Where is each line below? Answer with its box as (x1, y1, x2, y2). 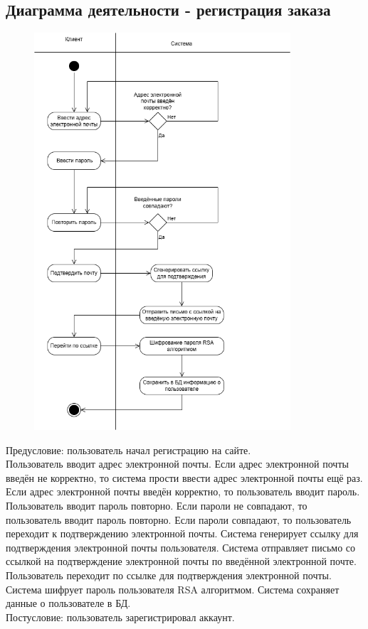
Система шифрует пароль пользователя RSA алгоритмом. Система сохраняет (6, 581, 340, 596)
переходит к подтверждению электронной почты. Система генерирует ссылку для (6, 526, 359, 541)
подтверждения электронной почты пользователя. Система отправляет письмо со (6, 539, 356, 554)
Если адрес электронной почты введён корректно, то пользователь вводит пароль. (6, 484, 360, 499)
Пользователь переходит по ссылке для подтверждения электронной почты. (6, 568, 332, 583)
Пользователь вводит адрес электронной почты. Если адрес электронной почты (6, 456, 349, 471)
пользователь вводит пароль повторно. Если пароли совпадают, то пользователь (6, 512, 352, 527)
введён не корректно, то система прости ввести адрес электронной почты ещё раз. (6, 470, 363, 485)
